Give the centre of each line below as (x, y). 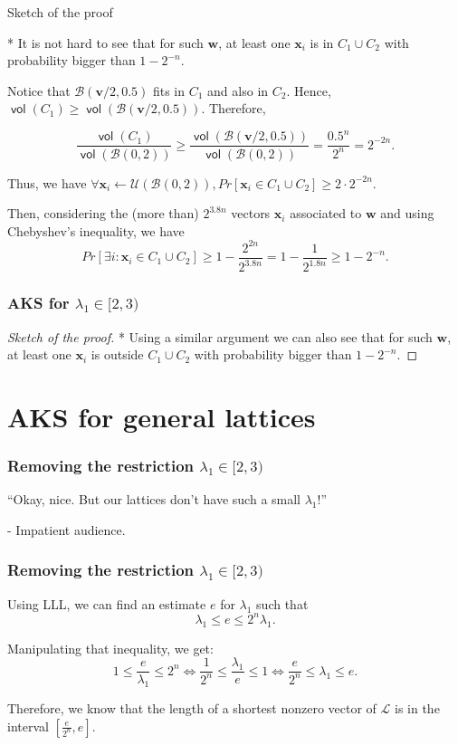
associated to (326, 213)
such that (282, 603)
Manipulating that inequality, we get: (110, 648)
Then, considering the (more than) (103, 213)
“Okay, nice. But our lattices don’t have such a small (154, 499)
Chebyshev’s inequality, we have (96, 230)
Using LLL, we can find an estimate (107, 603)
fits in (169, 90)
